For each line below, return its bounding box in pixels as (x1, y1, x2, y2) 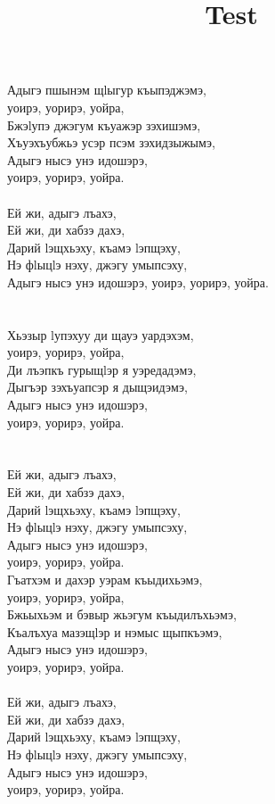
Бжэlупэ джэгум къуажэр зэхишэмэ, (7, 115, 201, 134)
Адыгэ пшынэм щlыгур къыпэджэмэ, (7, 80, 206, 99)
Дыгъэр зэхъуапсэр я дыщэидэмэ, (7, 377, 188, 396)
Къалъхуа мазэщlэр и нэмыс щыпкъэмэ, (7, 622, 222, 641)
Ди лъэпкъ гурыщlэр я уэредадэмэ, (7, 360, 197, 378)
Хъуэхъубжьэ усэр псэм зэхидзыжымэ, (7, 133, 215, 152)
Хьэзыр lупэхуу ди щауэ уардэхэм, (7, 325, 194, 344)
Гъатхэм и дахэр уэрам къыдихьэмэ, (7, 570, 203, 588)
